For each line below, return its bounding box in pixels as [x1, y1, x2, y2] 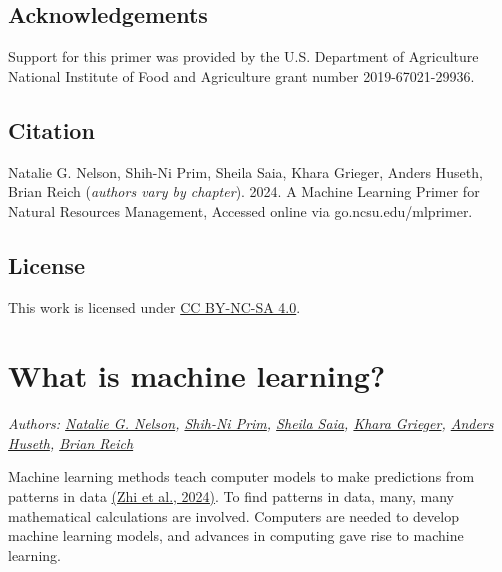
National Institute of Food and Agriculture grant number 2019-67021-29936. [8, 65, 475, 86]
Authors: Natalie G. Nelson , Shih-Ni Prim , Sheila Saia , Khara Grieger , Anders [8, 413, 494, 434]
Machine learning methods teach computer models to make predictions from [8, 466, 475, 487]
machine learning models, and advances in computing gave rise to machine [8, 525, 464, 546]
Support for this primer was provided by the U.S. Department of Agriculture [8, 46, 479, 67]
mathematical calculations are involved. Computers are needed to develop [8, 505, 459, 526]
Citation [8, 114, 95, 145]
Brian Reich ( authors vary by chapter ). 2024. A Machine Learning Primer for [8, 181, 480, 202]
